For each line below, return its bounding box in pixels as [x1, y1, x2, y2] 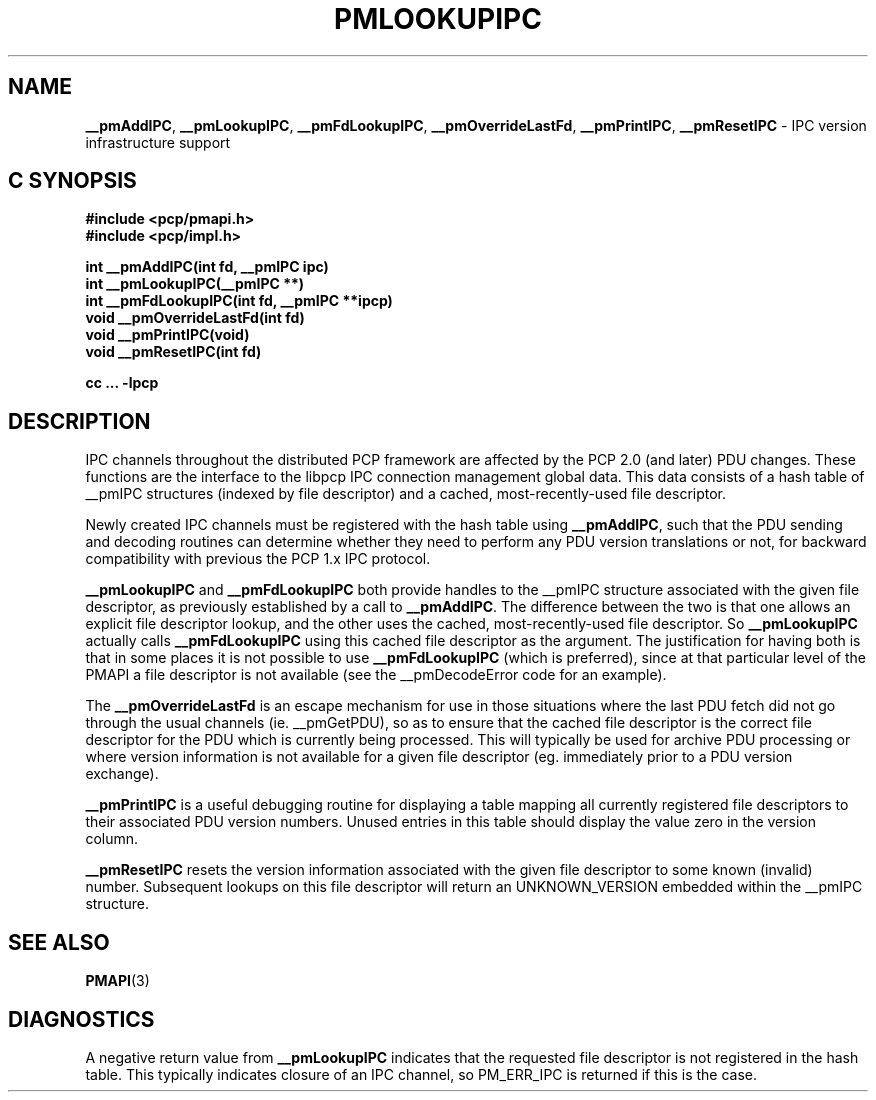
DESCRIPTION [8, 408, 151, 434]
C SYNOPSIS [8, 168, 137, 194]
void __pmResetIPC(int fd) [85, 343, 262, 361]
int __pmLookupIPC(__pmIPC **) [85, 275, 305, 293]
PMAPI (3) [85, 972, 150, 990]
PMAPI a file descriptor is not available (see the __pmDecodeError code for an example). [85, 666, 667, 684]
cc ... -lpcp [85, 374, 159, 392]
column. [85, 830, 139, 848]
